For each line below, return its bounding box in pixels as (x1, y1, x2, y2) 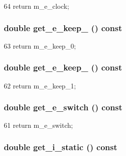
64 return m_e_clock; (4, 1, 70, 11)
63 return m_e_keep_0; (4, 40, 76, 51)
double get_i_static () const (4, 140, 117, 153)
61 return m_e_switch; (4, 120, 73, 130)
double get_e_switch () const (4, 101, 123, 113)
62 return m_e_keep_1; (4, 80, 76, 90)
